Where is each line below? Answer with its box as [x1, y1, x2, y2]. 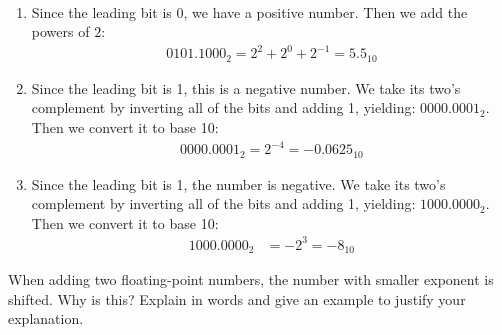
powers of [31, 21, 90, 42]
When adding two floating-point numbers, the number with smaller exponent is [8, 269, 494, 290]
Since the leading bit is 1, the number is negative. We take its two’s [31, 173, 446, 194]
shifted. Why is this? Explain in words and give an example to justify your [8, 288, 466, 309]
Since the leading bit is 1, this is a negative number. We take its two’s [31, 77, 461, 98]
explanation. [8, 308, 84, 329]
